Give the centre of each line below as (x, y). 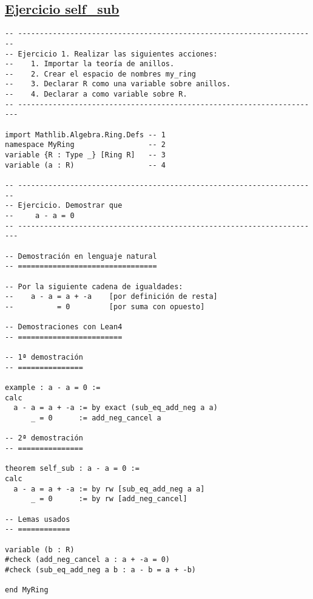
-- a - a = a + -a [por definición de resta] (111, 297)
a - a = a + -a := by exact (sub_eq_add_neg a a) (116, 408)
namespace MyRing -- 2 (85, 145)
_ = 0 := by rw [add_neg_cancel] (109, 499)
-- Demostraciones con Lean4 (64, 327)
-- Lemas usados (38, 519)
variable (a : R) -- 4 (85, 165)
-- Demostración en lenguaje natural (81, 256)
